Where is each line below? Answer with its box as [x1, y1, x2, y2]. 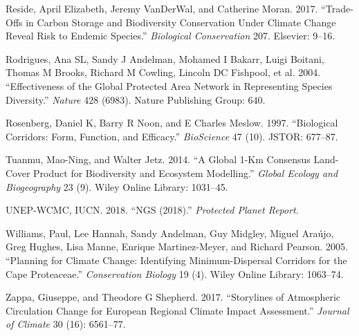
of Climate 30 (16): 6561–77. [6, 317, 126, 331]
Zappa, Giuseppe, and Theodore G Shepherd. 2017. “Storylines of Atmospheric [6, 290, 341, 304]
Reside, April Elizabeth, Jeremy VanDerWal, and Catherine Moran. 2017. [6, 1, 318, 15]
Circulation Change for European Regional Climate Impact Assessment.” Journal [6, 303, 349, 317]
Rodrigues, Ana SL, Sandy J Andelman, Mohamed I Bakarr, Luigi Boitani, [6, 51, 324, 66]
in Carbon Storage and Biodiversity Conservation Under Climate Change [26, 15, 336, 29]
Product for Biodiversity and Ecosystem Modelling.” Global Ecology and [33, 165, 338, 180]
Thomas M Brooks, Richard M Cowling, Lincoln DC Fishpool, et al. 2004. [6, 65, 321, 80]
